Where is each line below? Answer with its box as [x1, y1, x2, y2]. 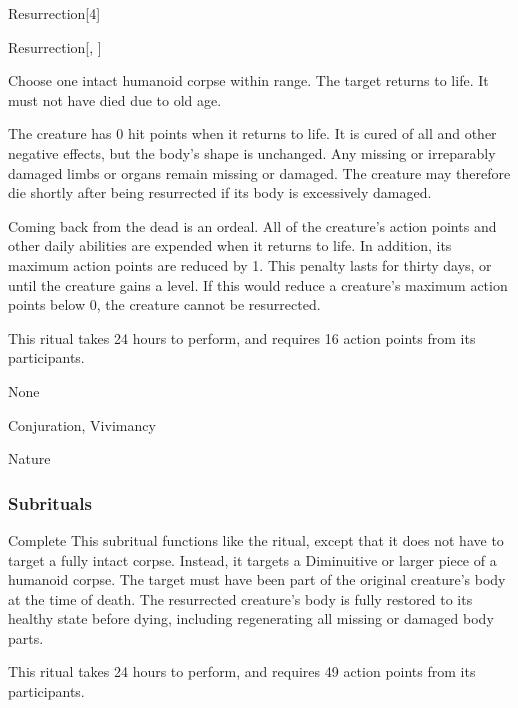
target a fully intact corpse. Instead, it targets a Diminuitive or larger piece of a [8, 549, 497, 570]
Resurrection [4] [8, 3, 101, 23]
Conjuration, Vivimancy [8, 414, 156, 435]
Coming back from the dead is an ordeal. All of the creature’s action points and [8, 215, 497, 236]
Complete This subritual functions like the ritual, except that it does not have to [8, 529, 504, 550]
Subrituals [8, 490, 92, 515]
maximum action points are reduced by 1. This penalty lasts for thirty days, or [8, 254, 492, 275]
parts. [8, 627, 44, 648]
